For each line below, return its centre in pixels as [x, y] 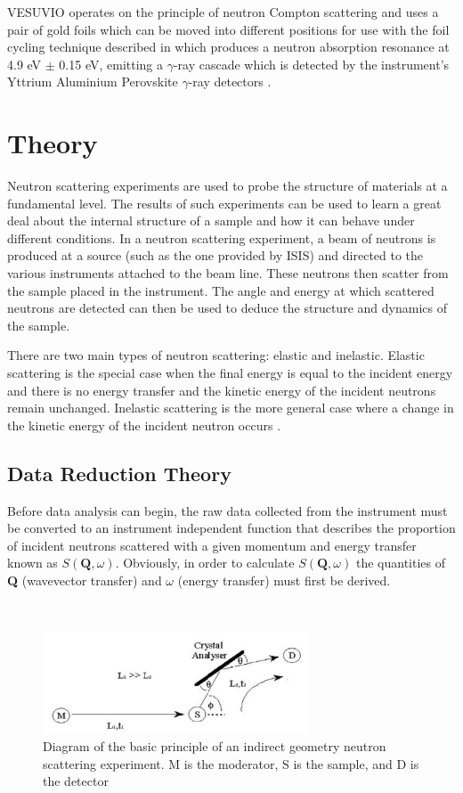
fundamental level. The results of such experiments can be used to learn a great [224, 203]
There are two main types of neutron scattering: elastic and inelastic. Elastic [216, 355]
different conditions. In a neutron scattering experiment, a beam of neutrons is [222, 237]
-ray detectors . [230, 82]
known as [32, 563]
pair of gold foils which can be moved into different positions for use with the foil [228, 29]
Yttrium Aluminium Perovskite [93, 82]
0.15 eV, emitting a [111, 64]
